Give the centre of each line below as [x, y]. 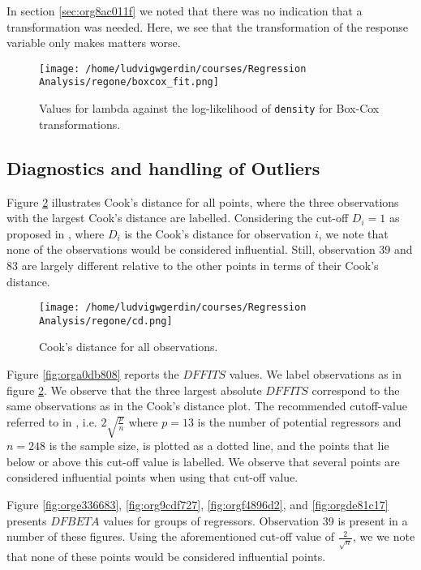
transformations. [80, 124]
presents [27, 520]
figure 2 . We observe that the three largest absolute [134, 390]
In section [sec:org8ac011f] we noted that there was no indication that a [185, 11]
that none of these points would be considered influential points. [166, 557]
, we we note [384, 536]
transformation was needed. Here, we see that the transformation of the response [207, 26]
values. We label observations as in [315, 374]
